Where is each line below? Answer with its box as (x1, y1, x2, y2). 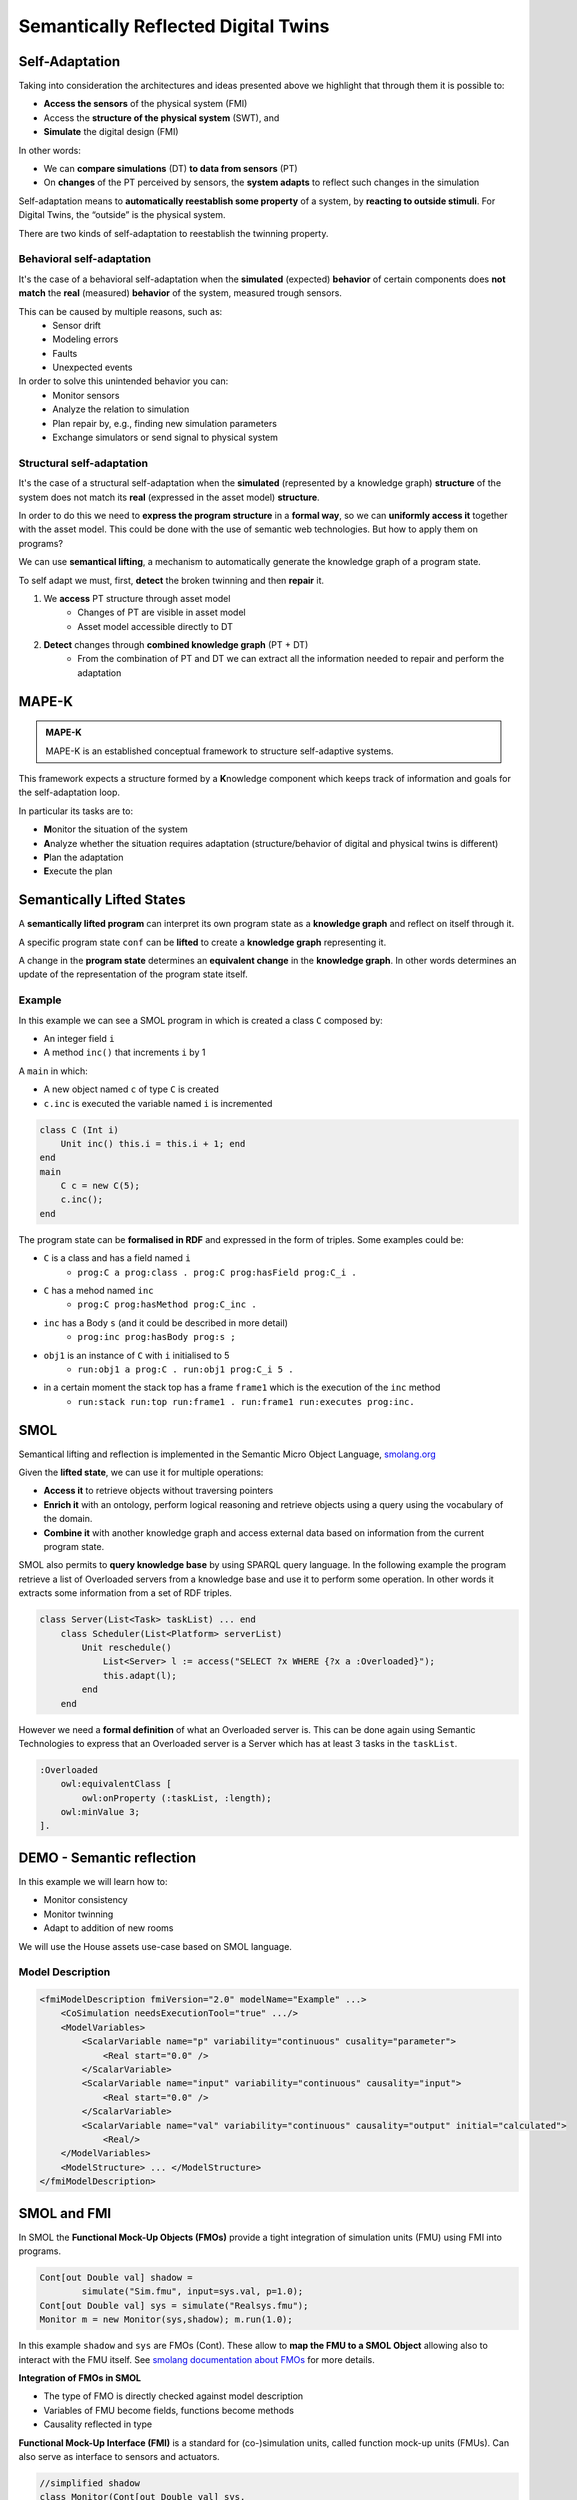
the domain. (43, 1513, 93, 1525)
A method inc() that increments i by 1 (43, 1046, 206, 1059)
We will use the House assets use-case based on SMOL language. (18, 1940, 292, 1952)
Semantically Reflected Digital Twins (18, 15, 330, 37)
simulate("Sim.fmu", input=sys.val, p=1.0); (81, 2286, 304, 2297)
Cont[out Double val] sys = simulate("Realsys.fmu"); (39, 2300, 309, 2311)
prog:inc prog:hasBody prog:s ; (77, 1331, 236, 1343)
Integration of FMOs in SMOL (18, 2371, 142, 2384)
